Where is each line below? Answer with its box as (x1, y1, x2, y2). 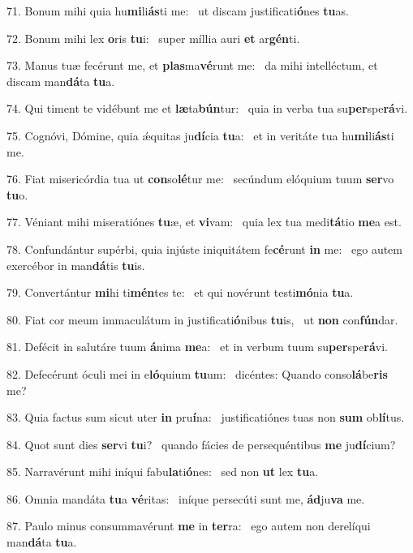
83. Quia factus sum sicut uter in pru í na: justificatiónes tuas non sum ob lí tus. (6, 409, 405, 426)
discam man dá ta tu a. (6, 72, 115, 89)
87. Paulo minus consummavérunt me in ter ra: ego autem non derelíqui (6, 517, 371, 534)
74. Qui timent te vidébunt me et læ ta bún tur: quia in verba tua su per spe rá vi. (6, 100, 408, 117)
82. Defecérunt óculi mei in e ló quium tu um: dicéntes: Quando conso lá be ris (6, 365, 388, 382)
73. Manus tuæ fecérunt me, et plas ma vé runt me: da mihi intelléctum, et (6, 57, 378, 74)
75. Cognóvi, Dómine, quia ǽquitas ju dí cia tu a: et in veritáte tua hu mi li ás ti (6, 126, 394, 144)
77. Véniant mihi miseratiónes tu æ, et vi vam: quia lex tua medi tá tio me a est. (6, 213, 402, 230)
